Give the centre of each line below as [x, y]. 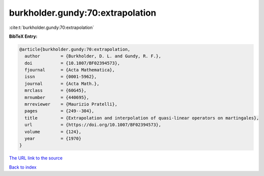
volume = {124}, [53, 132]
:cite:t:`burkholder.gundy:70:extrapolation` [52, 27]
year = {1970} [53, 138]
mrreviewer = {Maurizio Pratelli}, [71, 104]
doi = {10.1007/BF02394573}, [72, 63]
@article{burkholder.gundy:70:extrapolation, [75, 49]
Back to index [23, 167]
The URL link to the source [36, 158]
